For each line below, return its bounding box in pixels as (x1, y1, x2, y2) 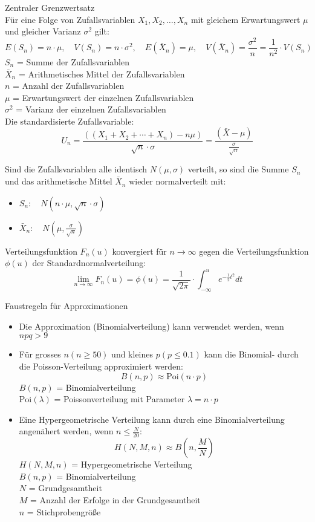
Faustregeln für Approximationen (5, 299, 128, 312)
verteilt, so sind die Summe (187, 163, 289, 175)
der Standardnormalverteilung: (32, 256, 146, 269)
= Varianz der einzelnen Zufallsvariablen (16, 103, 166, 116)
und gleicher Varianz (5, 25, 81, 38)
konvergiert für (112, 244, 167, 257)
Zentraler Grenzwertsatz (5, 1, 95, 13)
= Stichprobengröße (27, 505, 101, 518)
